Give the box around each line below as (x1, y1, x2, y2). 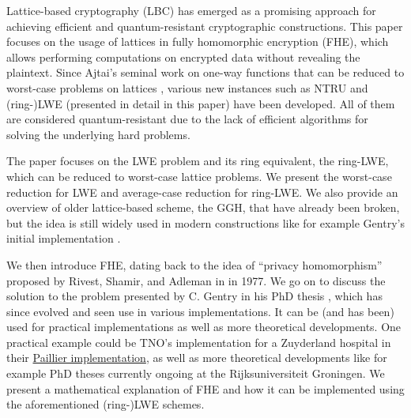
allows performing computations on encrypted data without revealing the (6, 48, 360, 65)
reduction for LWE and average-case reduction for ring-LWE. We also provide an (6, 183, 398, 200)
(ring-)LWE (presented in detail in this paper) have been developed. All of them (6, 95, 395, 111)
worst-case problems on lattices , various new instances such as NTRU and (6, 79, 368, 96)
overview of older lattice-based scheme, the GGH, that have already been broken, (6, 199, 400, 216)
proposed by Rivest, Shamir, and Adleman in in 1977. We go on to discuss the (6, 272, 386, 288)
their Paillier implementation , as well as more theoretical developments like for (6, 349, 387, 366)
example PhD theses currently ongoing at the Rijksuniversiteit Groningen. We (6, 365, 385, 382)
